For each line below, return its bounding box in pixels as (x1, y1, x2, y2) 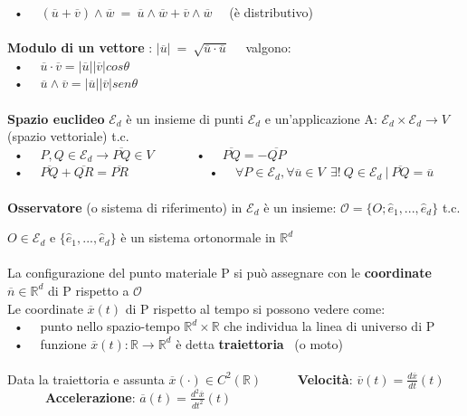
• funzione (13, 334, 87, 353)
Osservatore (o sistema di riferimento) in (7, 197, 243, 216)
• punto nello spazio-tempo (13, 317, 180, 336)
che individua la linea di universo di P (224, 317, 435, 336)
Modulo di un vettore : (7, 38, 153, 57)
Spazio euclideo (7, 109, 105, 128)
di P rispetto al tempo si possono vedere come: (125, 298, 386, 317)
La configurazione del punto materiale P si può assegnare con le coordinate (7, 263, 432, 282)
